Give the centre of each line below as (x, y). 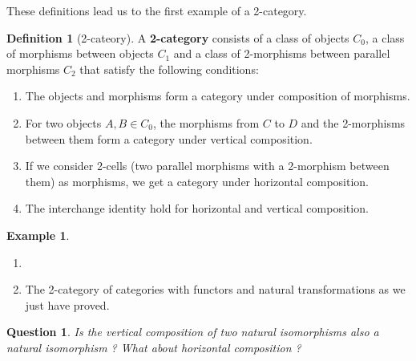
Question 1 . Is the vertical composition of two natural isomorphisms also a (193, 332)
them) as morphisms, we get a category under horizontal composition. (197, 181)
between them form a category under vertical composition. (169, 138)
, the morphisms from (206, 122)
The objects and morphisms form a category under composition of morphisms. (218, 96)
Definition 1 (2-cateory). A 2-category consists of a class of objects (178, 37)
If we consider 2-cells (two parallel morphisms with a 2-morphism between (207, 166)
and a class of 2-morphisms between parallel (282, 53)
